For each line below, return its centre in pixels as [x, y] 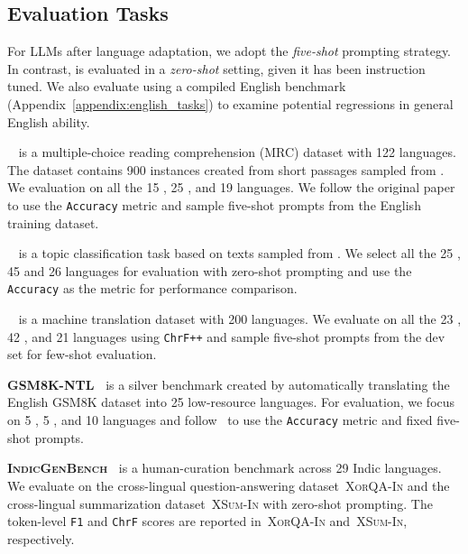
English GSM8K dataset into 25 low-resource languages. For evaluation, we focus [231, 402]
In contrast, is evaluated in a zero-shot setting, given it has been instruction [216, 68]
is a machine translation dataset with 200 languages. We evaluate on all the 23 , [240, 319]
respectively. [41, 538]
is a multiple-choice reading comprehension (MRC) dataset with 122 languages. [237, 152]
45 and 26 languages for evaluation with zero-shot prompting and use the [210, 270]
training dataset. [53, 222]
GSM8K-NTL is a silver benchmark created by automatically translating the [229, 384]
